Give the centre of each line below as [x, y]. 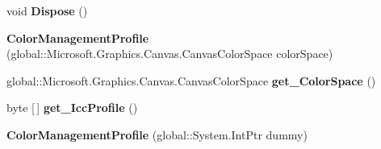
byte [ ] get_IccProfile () [72, 108]
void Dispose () [47, 10]
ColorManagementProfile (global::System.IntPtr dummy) [157, 134]
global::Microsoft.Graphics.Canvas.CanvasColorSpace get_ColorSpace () [191, 80]
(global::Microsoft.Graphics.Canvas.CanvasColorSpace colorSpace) [170, 54]
